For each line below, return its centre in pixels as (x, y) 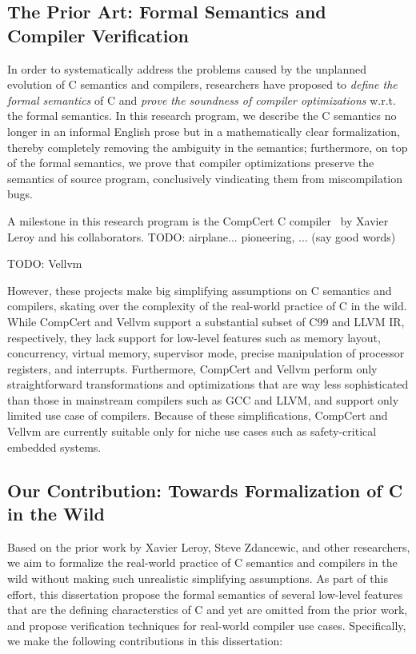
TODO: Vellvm (45, 263)
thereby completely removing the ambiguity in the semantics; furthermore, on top (208, 147)
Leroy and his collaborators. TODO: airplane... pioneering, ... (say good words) (202, 236)
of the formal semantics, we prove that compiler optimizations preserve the (191, 163)
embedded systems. (54, 447)
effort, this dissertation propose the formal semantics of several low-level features (205, 594)
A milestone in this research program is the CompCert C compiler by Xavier (198, 220)
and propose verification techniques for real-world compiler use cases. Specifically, (207, 625)
